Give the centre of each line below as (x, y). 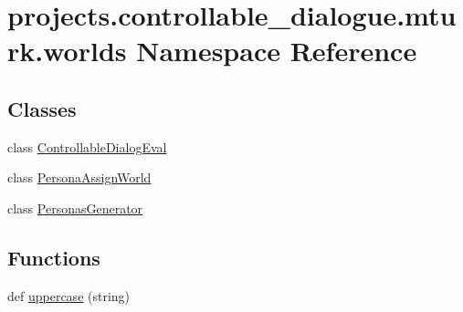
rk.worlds (67, 51)
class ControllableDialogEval (87, 146)
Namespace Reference (277, 51)
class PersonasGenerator (75, 208)
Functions (54, 257)
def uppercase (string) (69, 295)
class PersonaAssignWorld (79, 177)
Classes (42, 108)
